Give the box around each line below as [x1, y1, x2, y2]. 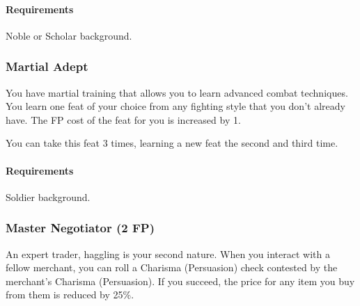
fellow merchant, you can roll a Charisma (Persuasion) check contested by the [6, 260, 338, 275]
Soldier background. [6, 189, 91, 204]
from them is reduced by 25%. [6, 287, 134, 302]
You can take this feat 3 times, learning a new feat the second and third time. [6, 136, 338, 150]
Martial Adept [6, 58, 88, 75]
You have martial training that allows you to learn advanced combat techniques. [6, 85, 348, 99]
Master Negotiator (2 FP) [6, 219, 155, 236]
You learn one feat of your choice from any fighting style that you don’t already [6, 99, 345, 113]
